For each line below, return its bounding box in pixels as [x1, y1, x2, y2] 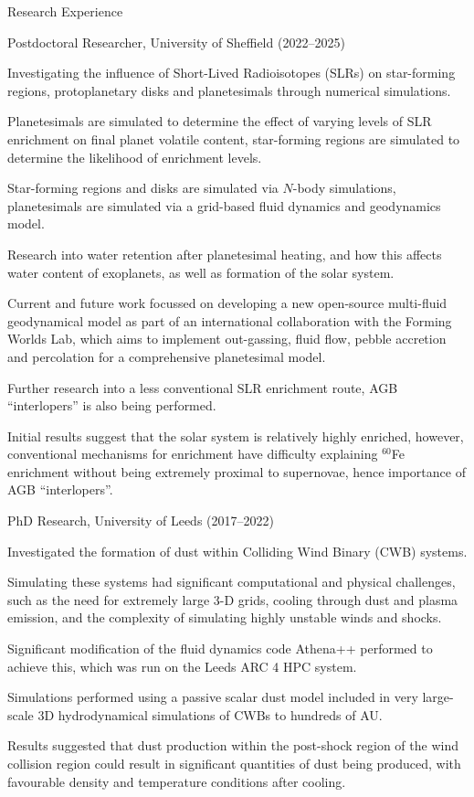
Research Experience [7, 2, 123, 20]
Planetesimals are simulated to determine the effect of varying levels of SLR [7, 112, 432, 131]
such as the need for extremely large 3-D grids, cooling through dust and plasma [7, 590, 458, 609]
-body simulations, [292, 178, 396, 197]
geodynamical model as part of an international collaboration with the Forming [7, 311, 452, 330]
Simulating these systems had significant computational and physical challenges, [7, 572, 456, 591]
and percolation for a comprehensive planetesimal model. [7, 346, 326, 366]
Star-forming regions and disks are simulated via [7, 178, 279, 197]
